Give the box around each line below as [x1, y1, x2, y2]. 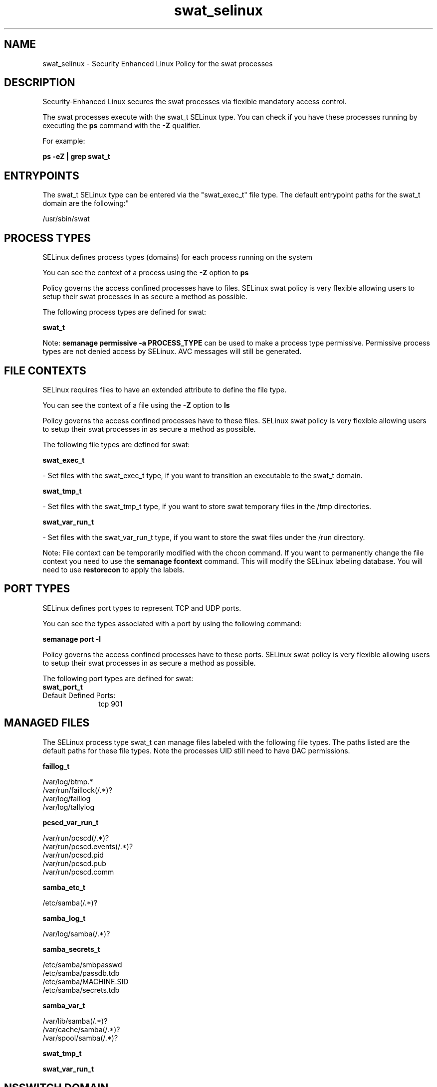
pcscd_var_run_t [42, 818, 99, 827]
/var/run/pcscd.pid [42, 850, 104, 859]
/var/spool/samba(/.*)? [42, 1033, 118, 1042]
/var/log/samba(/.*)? [42, 929, 110, 938]
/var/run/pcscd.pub [42, 859, 106, 868]
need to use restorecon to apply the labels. [42, 565, 185, 574]
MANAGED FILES [4, 717, 90, 729]
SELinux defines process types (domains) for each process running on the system [42, 253, 313, 262]
